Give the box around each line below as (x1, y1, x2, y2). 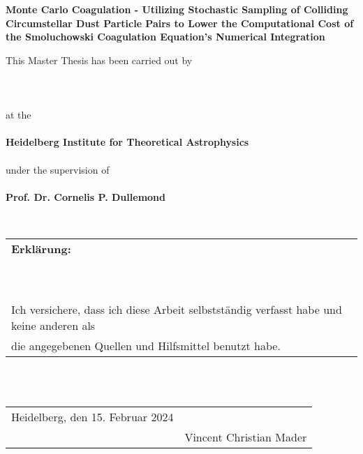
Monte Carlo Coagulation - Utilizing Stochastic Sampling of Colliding (6, 2, 348, 16)
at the (6, 107, 31, 122)
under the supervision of (6, 162, 110, 176)
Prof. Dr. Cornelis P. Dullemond (6, 189, 165, 204)
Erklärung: (11, 240, 71, 257)
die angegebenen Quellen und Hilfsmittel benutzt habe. (11, 337, 281, 354)
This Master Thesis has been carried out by (6, 52, 193, 67)
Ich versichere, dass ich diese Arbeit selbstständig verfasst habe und (11, 301, 342, 317)
